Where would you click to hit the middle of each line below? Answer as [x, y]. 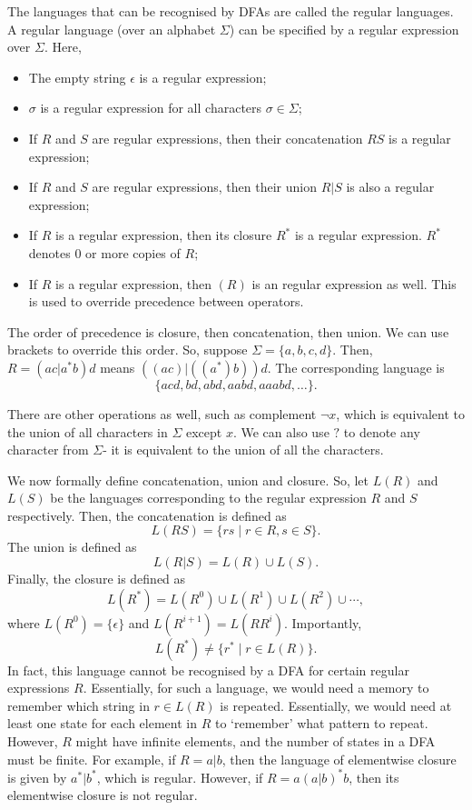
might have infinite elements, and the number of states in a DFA [256, 741]
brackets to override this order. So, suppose [128, 350]
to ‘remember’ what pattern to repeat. [321, 723]
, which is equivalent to [400, 413]
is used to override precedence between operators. [166, 301]
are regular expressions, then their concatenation [227, 138]
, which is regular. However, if [180, 777]
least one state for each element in [102, 723]
